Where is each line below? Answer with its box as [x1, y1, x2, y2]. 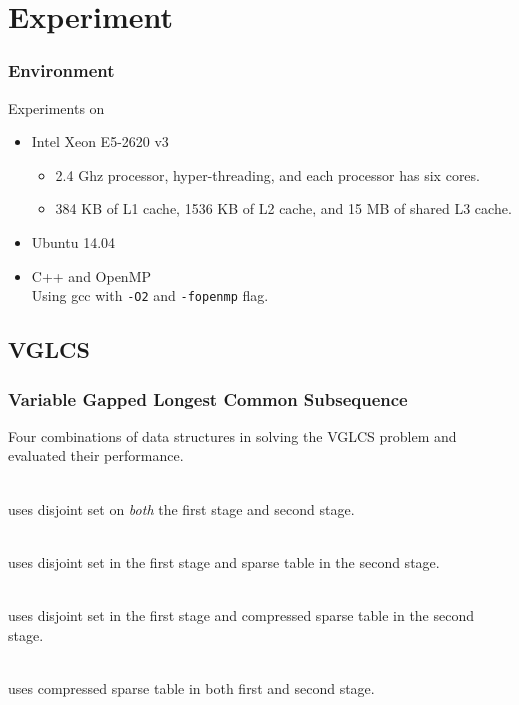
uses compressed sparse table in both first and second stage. [8, 677, 375, 698]
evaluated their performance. [8, 445, 184, 466]
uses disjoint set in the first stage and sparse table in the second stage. [8, 551, 440, 572]
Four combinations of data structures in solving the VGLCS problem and [8, 425, 457, 446]
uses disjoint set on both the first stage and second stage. [8, 498, 355, 519]
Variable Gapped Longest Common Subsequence [8, 386, 408, 411]
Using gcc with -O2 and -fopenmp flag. [31, 285, 269, 306]
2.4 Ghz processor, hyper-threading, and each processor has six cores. [55, 164, 480, 185]
